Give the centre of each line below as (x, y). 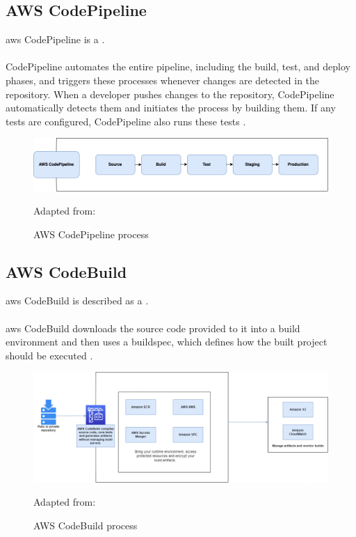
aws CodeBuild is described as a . (77, 301)
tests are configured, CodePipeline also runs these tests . (126, 121)
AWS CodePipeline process (91, 234)
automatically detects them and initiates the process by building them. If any (171, 108)
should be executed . (49, 355)
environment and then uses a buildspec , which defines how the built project (167, 342)
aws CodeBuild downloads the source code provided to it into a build (153, 328)
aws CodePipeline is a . (55, 39)
